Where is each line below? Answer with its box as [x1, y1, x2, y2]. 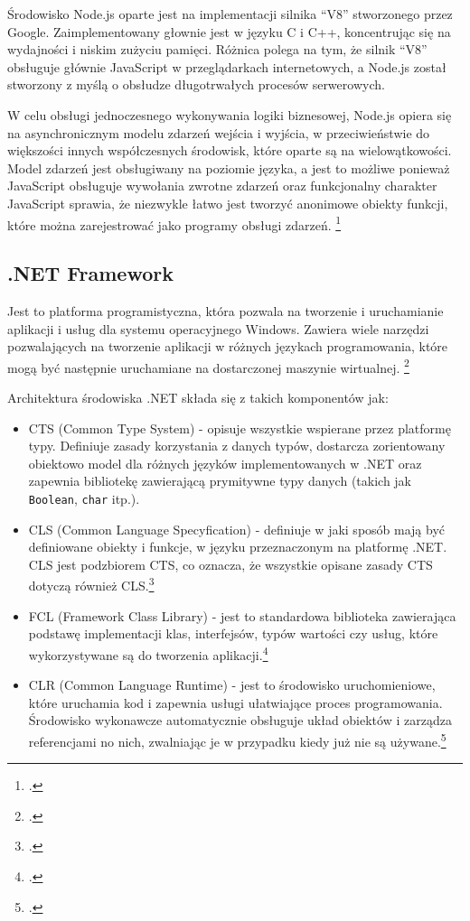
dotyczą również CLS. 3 [28, 573, 155, 595]
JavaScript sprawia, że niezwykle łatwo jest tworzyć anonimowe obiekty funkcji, [7, 193, 448, 212]
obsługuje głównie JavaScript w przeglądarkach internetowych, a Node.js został [7, 57, 446, 76]
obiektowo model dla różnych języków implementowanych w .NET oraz [28, 453, 422, 472]
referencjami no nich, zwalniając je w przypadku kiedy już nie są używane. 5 [28, 729, 446, 750]
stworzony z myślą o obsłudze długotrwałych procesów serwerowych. [7, 75, 385, 94]
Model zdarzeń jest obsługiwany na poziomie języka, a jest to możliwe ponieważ [7, 158, 450, 177]
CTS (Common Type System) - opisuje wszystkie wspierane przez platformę [28, 418, 451, 437]
